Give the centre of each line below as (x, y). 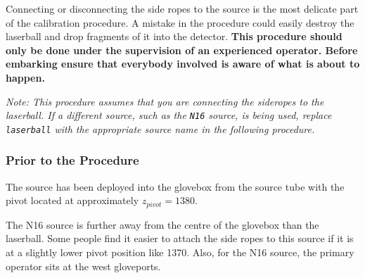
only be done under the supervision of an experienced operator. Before (182, 50)
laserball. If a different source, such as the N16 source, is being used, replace (169, 115)
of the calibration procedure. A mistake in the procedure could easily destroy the (180, 22)
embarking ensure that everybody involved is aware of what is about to (183, 64)
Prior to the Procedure (72, 160)
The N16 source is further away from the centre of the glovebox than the (162, 224)
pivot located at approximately (72, 200)
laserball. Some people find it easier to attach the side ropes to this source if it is (180, 238)
